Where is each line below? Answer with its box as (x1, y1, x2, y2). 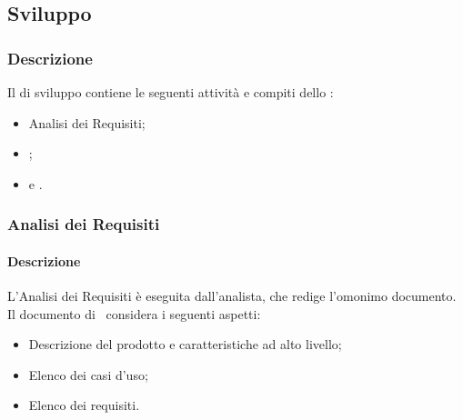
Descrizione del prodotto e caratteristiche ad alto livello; (28, 335, 342, 354)
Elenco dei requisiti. (28, 395, 140, 415)
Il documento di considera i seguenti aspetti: (7, 304, 261, 323)
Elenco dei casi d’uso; (28, 365, 148, 384)
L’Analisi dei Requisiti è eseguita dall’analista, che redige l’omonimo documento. (7, 286, 457, 305)
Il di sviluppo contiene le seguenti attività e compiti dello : (7, 83, 334, 101)
